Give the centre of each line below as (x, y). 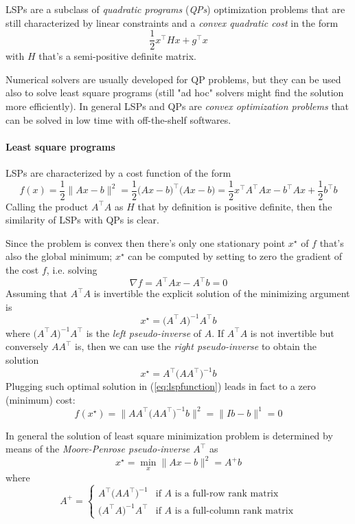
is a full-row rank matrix (227, 494)
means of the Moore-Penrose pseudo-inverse (98, 449)
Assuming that (36, 293)
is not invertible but (292, 332)
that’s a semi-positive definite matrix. (117, 56)
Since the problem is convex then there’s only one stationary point (146, 242)
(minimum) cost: (41, 399)
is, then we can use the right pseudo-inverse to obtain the (196, 346)
